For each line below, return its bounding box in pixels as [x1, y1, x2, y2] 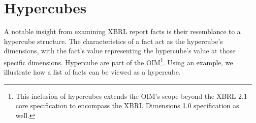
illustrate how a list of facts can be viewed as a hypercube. [4, 67, 181, 77]
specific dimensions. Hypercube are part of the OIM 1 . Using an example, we [4, 55, 233, 67]
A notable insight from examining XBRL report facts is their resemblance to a [4, 26, 241, 37]
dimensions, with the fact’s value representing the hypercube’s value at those [4, 45, 236, 56]
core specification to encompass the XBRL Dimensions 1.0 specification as [15, 100, 239, 111]
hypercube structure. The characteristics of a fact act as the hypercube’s [4, 36, 223, 46]
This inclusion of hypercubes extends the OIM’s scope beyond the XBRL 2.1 [15, 90, 247, 101]
